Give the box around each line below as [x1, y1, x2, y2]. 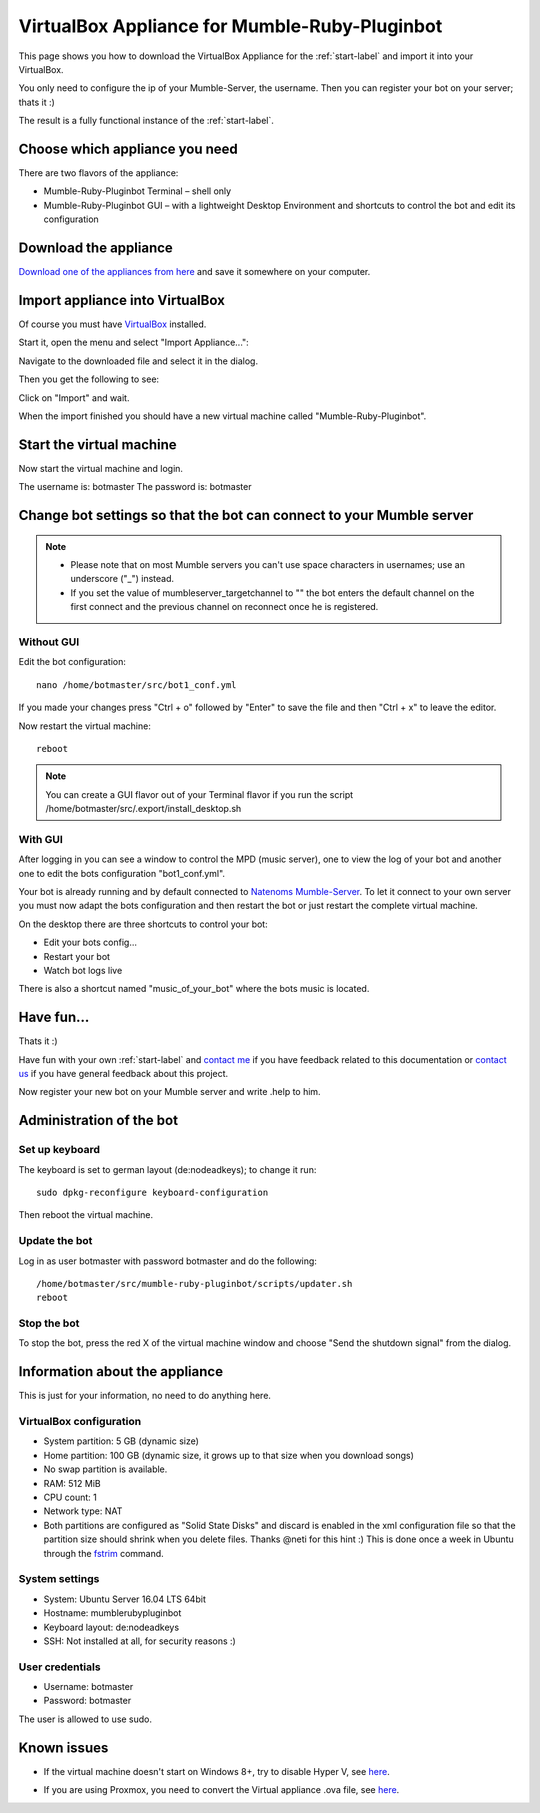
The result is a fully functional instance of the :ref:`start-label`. [18, 115, 275, 127]
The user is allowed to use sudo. [18, 1713, 153, 1725]
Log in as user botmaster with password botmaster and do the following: [18, 1255, 317, 1267]
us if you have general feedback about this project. [18, 1068, 229, 1080]
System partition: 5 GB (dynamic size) [43, 1435, 200, 1447]
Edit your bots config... [43, 936, 138, 949]
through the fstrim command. [43, 1547, 164, 1559]
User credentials [18, 1660, 101, 1674]
